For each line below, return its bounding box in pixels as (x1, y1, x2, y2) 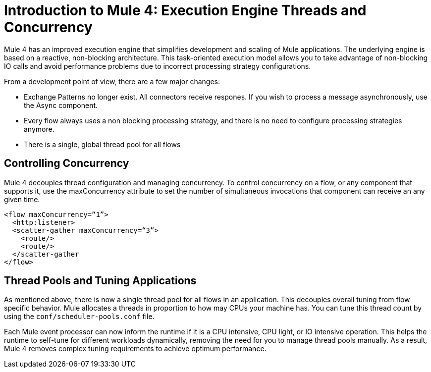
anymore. (24, 124, 54, 133)
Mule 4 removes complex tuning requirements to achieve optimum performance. (4, 344, 267, 353)
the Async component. (24, 101, 98, 109)
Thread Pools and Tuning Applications (4, 274, 197, 287)
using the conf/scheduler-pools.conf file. (4, 312, 155, 321)
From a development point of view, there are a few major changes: (4, 77, 220, 86)
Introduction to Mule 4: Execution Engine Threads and (4, 2, 367, 19)
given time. (4, 195, 40, 204)
